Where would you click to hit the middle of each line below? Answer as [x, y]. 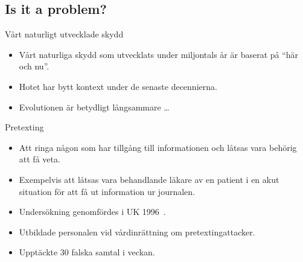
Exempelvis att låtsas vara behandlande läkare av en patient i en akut [149, 179]
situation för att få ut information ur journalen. [107, 191]
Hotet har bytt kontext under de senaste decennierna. [118, 86]
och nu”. [34, 66]
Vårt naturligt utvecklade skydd [64, 34]
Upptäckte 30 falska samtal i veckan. [87, 252]
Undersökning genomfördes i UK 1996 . [92, 212]
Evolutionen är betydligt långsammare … [94, 107]
